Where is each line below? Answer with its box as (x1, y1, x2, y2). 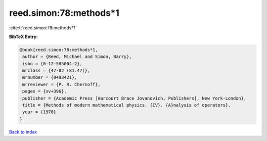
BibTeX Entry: (9, 34, 38, 40)
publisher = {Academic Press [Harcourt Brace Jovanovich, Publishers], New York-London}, (22, 95, 247, 101)
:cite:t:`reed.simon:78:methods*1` (9, 25, 77, 31)
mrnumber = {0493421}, (22, 75, 78, 80)
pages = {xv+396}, (22, 89, 67, 94)
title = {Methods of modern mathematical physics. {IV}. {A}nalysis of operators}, (22, 102, 231, 108)
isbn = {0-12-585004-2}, (22, 61, 83, 66)
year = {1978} (22, 109, 56, 115)
